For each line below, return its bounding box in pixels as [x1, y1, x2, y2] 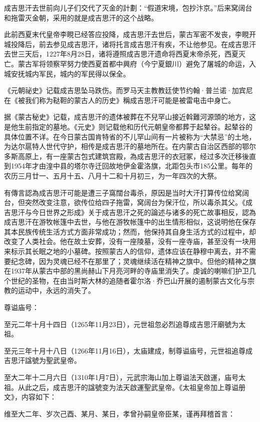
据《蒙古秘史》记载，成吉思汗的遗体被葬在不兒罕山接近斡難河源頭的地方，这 [4, 111, 256, 122]
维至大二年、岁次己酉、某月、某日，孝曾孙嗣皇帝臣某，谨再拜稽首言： [4, 408, 235, 418]
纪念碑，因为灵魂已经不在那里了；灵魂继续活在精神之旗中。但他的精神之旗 [10, 255, 256, 266]
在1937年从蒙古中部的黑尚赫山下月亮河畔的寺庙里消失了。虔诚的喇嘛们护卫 [4, 265, 249, 276]
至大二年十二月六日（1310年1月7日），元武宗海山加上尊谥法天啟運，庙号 [4, 372, 238, 382]
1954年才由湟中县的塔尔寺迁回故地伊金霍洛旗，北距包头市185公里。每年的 [10, 160, 252, 171]
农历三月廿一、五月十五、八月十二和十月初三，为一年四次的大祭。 [4, 170, 221, 180]
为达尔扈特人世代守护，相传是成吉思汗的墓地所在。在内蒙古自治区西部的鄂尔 [4, 141, 256, 151]
